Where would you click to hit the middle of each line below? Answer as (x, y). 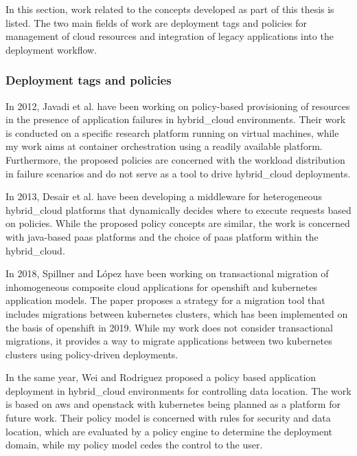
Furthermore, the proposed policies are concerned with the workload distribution (175, 159)
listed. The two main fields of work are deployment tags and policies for (157, 22)
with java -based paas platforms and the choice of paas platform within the (162, 236)
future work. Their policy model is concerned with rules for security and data (168, 418)
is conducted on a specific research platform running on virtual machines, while (172, 132)
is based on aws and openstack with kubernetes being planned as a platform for (173, 404)
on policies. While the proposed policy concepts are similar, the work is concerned (178, 223)
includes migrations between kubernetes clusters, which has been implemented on (177, 313)
